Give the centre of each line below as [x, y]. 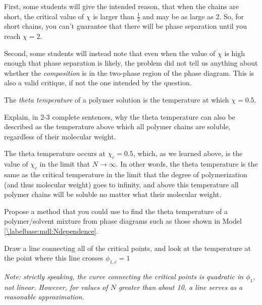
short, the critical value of [44, 16]
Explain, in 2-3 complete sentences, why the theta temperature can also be [120, 116]
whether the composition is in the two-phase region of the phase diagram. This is [129, 72]
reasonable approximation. [44, 297]
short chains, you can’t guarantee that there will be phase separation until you [126, 26]
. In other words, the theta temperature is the [187, 164]
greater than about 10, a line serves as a [180, 287]
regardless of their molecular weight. [60, 136]
